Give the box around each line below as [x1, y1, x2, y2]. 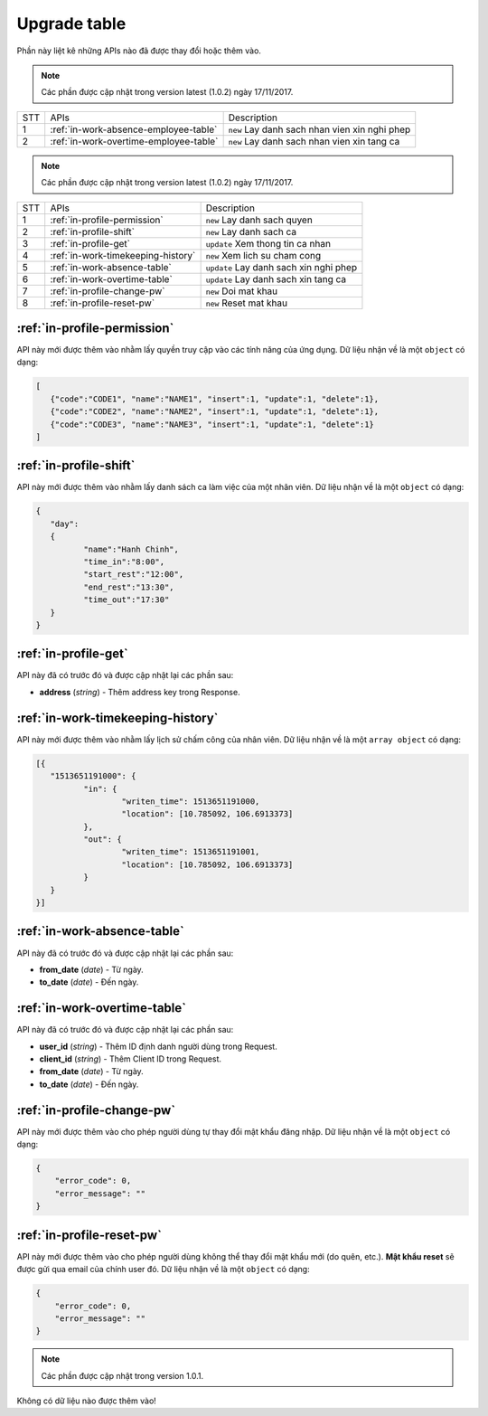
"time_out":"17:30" [82, 595, 170, 605]
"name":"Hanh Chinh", [82, 543, 180, 554]
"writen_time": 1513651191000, [121, 796, 260, 807]
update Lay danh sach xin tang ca [205, 272, 347, 285]
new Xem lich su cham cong [205, 249, 322, 261]
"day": [50, 518, 80, 529]
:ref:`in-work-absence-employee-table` [50, 123, 218, 136]
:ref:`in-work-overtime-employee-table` [50, 135, 219, 147]
